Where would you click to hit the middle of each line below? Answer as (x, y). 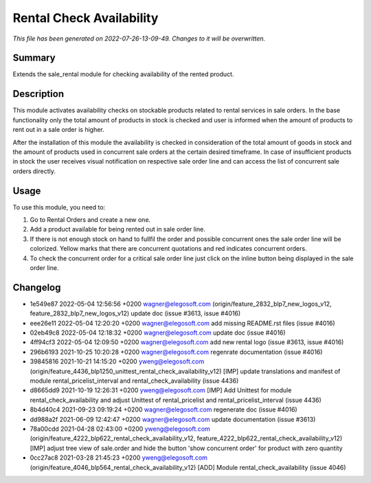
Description (38, 94)
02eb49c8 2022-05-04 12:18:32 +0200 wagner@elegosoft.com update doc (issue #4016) (158, 333)
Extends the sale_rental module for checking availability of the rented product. (123, 74)
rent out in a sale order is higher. (58, 130)
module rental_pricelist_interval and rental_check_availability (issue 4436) (134, 381)
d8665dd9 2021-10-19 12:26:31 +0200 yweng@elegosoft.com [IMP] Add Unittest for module (161, 390)
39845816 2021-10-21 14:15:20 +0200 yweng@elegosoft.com (117, 361)
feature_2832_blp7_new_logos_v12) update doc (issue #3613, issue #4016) (135, 313)
